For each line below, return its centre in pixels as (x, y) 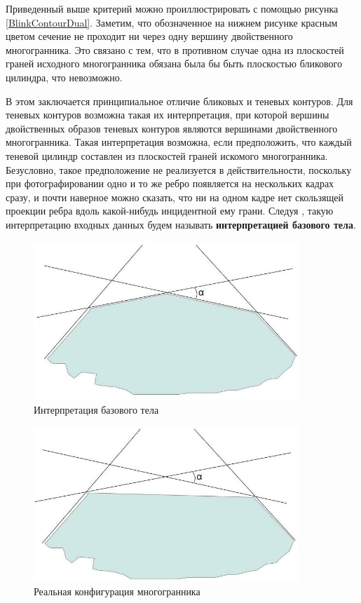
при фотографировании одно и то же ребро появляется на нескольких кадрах (170, 183)
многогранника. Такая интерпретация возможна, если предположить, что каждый (179, 142)
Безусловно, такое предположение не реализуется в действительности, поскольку (179, 169)
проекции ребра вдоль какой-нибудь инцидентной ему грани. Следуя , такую (170, 211)
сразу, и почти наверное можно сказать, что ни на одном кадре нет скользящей (175, 197)
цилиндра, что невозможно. (64, 77)
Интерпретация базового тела (96, 410)
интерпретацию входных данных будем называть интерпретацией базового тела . (181, 224)
